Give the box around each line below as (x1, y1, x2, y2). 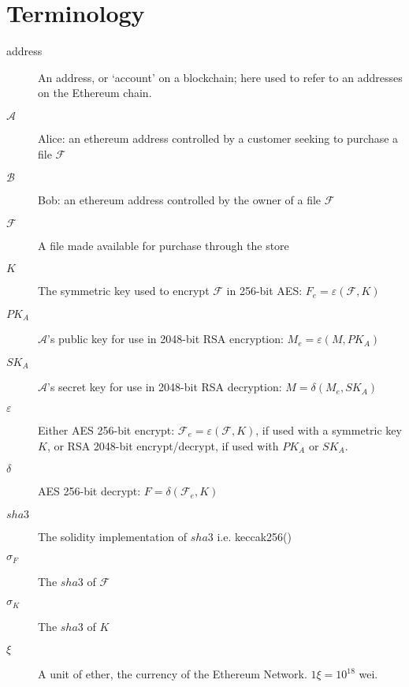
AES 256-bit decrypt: (38, 483, 141, 499)
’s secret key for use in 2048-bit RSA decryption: (47, 379, 282, 395)
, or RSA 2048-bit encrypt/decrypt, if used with (46, 437, 279, 454)
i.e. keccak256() (217, 528, 292, 544)
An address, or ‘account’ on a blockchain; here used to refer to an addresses (38, 69, 403, 85)
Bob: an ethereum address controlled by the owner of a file (38, 192, 322, 208)
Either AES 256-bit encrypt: (38, 421, 175, 438)
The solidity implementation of (38, 528, 188, 544)
